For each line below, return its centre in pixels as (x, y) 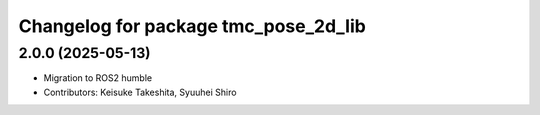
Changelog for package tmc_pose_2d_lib (192, 26)
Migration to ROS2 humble (98, 78)
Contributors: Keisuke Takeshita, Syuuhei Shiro (140, 92)
